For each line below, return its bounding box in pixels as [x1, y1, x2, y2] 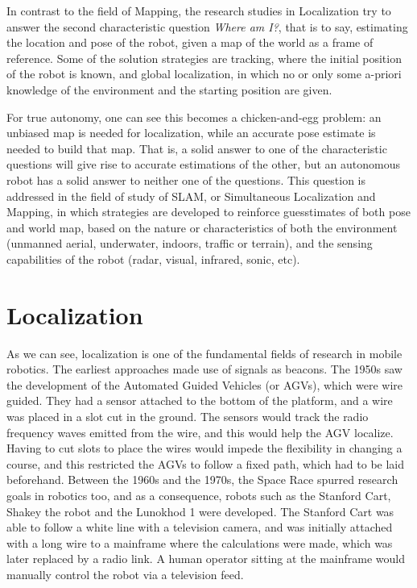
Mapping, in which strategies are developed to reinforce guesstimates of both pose [6, 203, 411, 220]
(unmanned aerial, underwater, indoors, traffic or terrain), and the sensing [6, 235, 373, 252]
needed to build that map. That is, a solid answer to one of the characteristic [6, 140, 387, 156]
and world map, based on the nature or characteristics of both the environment [6, 219, 398, 236]
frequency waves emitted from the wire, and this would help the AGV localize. [6, 423, 394, 440]
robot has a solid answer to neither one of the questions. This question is [6, 171, 365, 188]
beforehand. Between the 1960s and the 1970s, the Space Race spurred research [6, 471, 398, 488]
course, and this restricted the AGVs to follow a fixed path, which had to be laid [6, 455, 405, 472]
